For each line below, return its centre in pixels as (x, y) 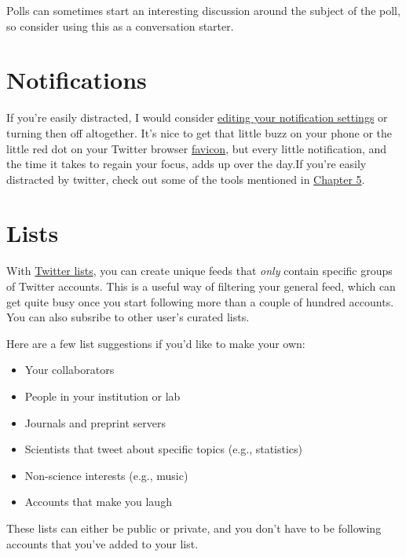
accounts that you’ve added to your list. (102, 543)
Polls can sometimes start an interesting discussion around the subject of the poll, (203, 10)
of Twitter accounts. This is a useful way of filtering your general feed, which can (201, 286)
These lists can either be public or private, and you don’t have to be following (194, 528)
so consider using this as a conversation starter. (120, 26)
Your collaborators (69, 370)
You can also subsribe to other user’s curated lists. (128, 317)
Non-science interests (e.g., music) (106, 475)
